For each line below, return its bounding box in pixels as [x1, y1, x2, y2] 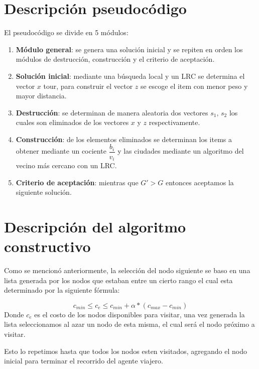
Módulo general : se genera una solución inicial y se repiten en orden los [16, 44, 243, 54]
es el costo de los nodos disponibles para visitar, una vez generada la [34, 309, 245, 319]
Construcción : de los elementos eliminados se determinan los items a [16, 134, 232, 144]
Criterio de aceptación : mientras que [16, 177, 139, 187]
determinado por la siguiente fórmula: [4, 285, 120, 295]
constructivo [4, 236, 91, 257]
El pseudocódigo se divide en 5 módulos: [4, 27, 128, 38]
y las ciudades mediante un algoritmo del [117, 146, 244, 156]
